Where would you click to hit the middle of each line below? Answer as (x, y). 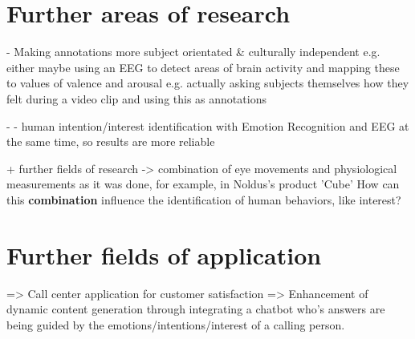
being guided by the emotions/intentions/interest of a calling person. (176, 324)
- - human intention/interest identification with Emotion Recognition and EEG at (208, 125)
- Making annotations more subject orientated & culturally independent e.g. (193, 52)
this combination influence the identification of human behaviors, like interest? (204, 199)
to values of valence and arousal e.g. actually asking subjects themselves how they (208, 83)
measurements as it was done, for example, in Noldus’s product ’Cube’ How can (203, 184)
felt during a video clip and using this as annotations (136, 98)
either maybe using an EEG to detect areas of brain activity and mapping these (203, 67)
